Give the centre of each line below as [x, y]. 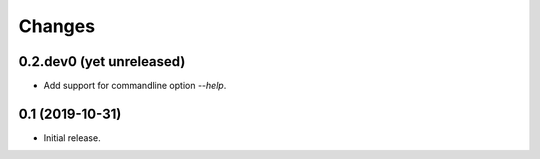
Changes [56, 26]
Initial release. [72, 137]
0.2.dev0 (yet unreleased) [102, 61]
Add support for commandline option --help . [135, 86]
